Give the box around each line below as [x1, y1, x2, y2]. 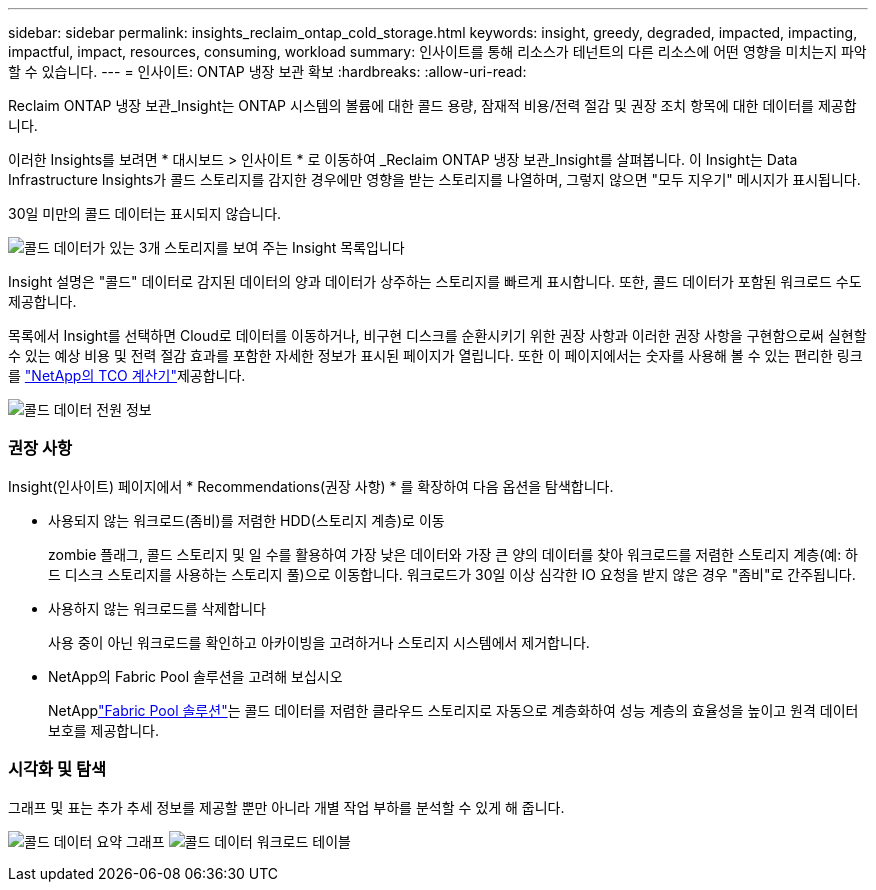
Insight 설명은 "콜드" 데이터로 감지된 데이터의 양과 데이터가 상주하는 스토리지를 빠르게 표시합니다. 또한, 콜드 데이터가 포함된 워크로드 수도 [8, 273, 862, 290]
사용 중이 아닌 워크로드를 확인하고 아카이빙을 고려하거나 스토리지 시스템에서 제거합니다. [48, 633, 590, 651]
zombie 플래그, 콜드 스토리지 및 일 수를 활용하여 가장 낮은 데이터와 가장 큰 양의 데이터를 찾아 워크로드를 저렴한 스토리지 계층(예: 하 [48, 545, 858, 563]
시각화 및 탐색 [8, 759, 107, 780]
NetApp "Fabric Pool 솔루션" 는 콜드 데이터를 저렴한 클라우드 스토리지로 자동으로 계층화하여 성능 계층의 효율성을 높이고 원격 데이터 [48, 701, 859, 719]
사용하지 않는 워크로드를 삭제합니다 [48, 599, 266, 617]
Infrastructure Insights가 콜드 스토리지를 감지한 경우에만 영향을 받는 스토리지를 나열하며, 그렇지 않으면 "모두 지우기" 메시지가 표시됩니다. [8, 171, 861, 188]
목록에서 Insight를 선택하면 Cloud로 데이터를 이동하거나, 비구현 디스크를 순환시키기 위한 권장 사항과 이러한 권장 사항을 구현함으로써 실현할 [8, 327, 867, 344]
